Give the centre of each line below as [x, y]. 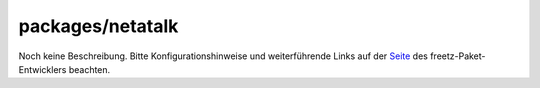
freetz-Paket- [458, 56]
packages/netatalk [98, 26]
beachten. [89, 69]
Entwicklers [42, 69]
